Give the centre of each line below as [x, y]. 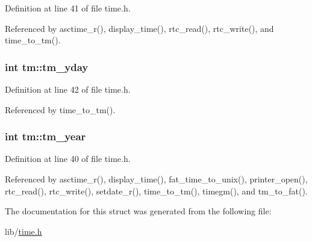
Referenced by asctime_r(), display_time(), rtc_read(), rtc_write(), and [139, 28]
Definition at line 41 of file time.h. [68, 8]
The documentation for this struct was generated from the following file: [138, 211]
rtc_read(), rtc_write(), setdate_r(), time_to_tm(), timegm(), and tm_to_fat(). [156, 191]
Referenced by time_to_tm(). [60, 109]
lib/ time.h [23, 231]
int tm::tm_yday [47, 67]
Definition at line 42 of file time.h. [68, 89]
